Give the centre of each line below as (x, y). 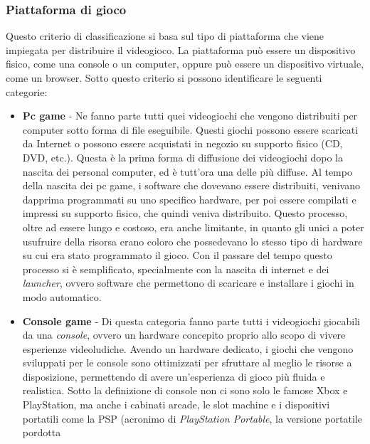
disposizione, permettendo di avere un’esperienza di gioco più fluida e (174, 376)
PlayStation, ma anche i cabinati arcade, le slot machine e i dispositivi (176, 405)
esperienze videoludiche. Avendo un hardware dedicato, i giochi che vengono (188, 348)
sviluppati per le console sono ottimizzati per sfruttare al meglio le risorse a (187, 363)
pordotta (42, 432)
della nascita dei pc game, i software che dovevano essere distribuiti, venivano (191, 185)
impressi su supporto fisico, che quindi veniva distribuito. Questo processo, (185, 213)
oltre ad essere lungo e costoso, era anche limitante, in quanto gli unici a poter (193, 227)
